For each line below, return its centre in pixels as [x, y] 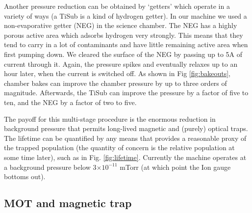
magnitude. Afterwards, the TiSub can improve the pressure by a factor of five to [126, 93]
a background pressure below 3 [50, 167]
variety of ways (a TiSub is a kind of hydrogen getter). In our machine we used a [126, 15]
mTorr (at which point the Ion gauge [175, 167]
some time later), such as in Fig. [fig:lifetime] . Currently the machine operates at [125, 157]
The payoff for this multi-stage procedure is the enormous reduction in [110, 119]
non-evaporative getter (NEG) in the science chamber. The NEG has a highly [121, 25]
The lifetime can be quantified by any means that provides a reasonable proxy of [125, 138]
